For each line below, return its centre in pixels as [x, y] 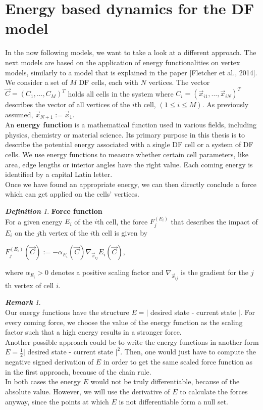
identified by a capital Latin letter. [59, 174]
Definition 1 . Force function [54, 211]
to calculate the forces [214, 391]
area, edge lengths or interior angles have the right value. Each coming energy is [129, 164]
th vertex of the [64, 232]
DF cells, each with [109, 82]
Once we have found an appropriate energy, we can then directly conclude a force [131, 184]
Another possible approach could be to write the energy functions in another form [132, 341]
